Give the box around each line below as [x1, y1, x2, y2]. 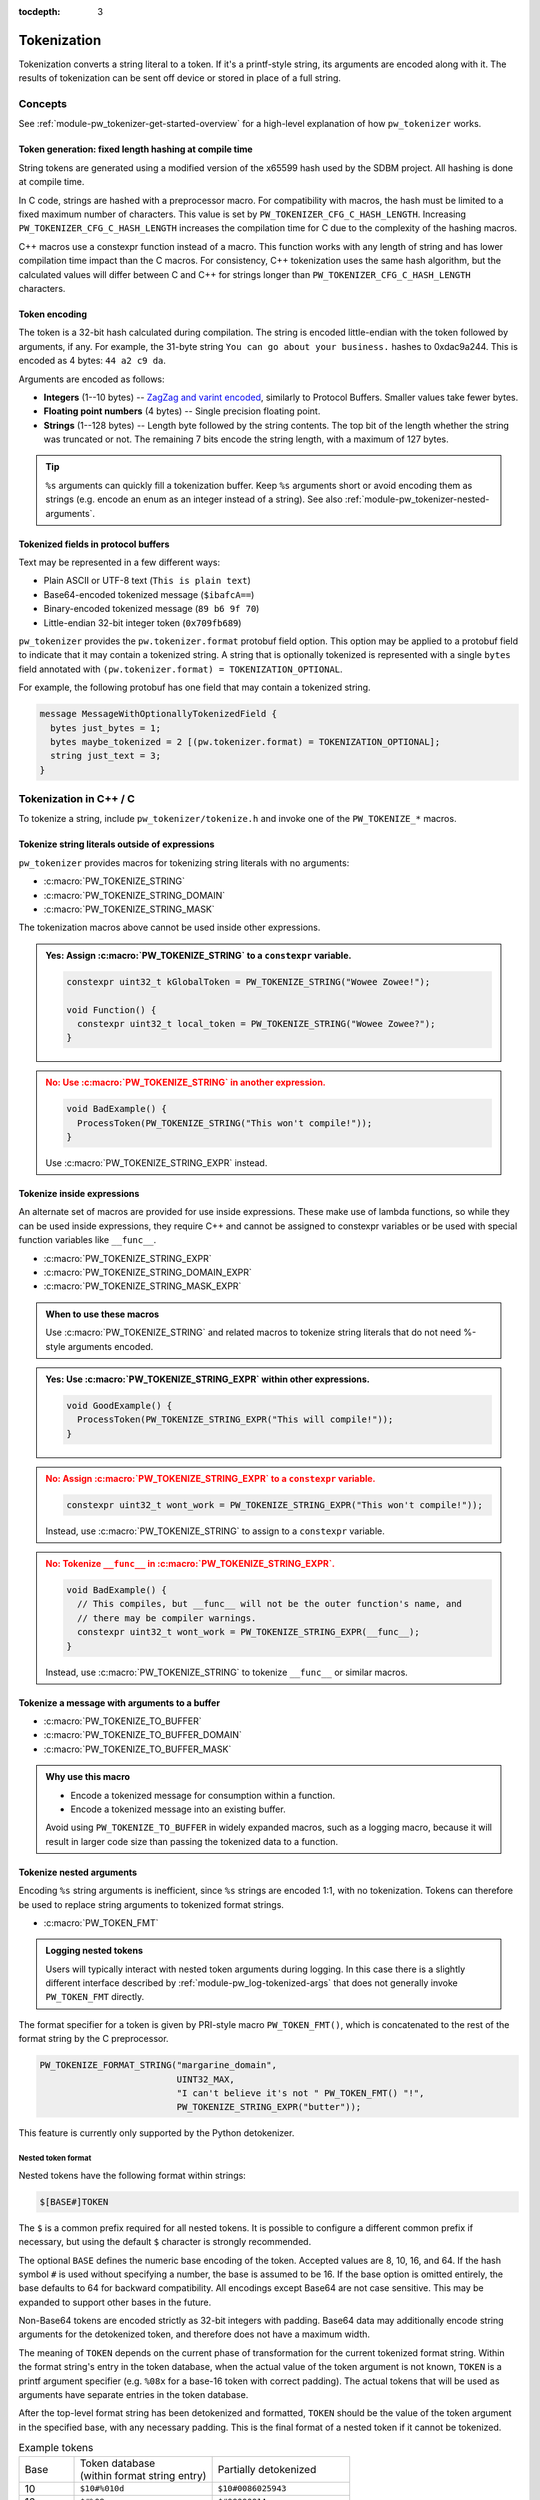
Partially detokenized [217, 2462, 317, 2476]
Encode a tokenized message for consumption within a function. [70, 1789, 336, 1801]
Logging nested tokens [45, 1945, 144, 1957]
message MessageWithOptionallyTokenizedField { [39, 708, 277, 720]
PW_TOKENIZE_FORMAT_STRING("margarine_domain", [39, 2060, 277, 2071]
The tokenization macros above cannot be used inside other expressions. [18, 921, 321, 934]
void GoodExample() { [66, 1400, 173, 1411]
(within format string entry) [80, 2468, 207, 2482]
